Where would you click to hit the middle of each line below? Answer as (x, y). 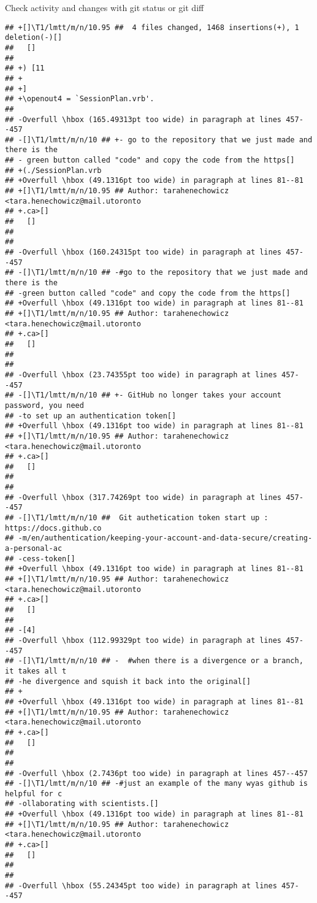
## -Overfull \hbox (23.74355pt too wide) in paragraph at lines (141, 375)
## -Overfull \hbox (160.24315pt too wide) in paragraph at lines (143, 252)
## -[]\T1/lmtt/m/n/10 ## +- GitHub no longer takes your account (143, 395)
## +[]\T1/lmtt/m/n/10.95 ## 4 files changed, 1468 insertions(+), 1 (152, 27)
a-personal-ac (34, 549)
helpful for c (34, 793)
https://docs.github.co (53, 528)
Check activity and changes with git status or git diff (105, 7)
